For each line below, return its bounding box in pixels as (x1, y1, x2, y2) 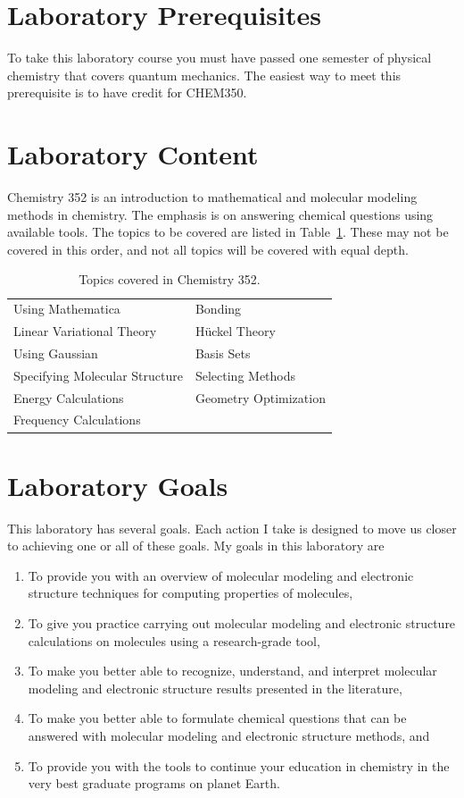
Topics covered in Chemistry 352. (79, 270, 261, 289)
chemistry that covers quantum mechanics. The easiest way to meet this (7, 65, 402, 84)
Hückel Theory (195, 322, 276, 340)
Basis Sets (195, 343, 251, 362)
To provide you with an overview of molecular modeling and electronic (28, 566, 414, 584)
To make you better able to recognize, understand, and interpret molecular (28, 661, 437, 680)
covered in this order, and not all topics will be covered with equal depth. (7, 239, 409, 258)
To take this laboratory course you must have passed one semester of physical (7, 48, 432, 67)
